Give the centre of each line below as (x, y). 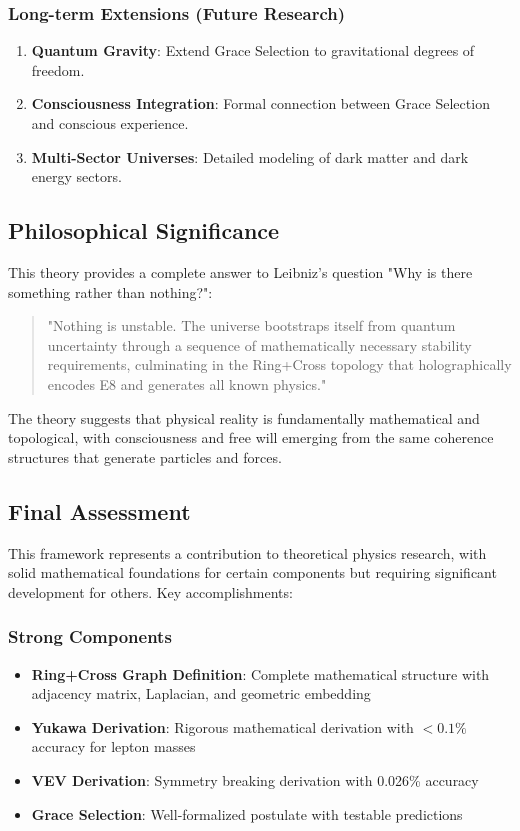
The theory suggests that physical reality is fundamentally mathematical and (244, 417)
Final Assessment (99, 510)
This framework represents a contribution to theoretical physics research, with (247, 552)
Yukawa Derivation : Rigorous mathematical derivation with (222, 726)
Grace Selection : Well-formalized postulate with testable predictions (247, 813)
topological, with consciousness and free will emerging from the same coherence (251, 437)
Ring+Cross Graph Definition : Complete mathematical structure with (260, 673)
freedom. (58, 69)
